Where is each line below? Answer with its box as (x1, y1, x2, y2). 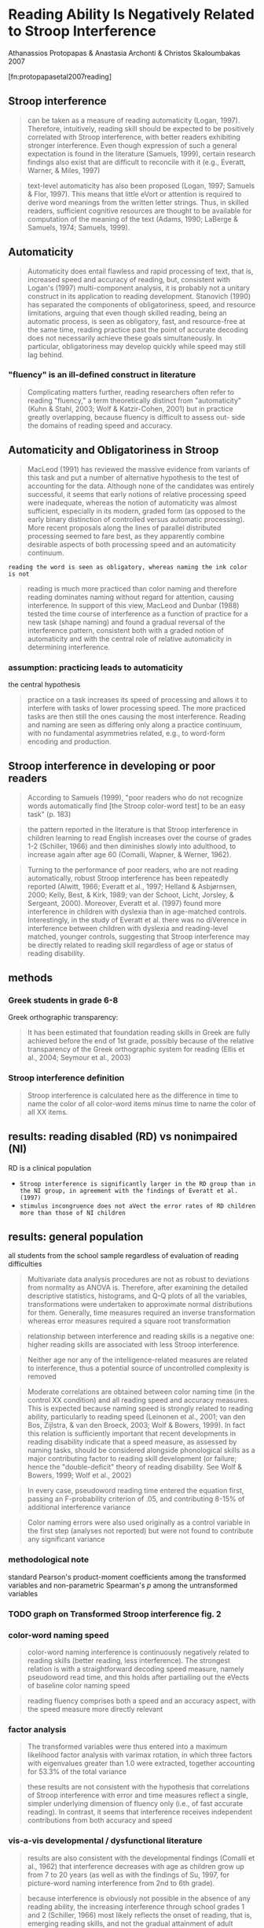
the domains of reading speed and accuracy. (27, 421, 173, 430)
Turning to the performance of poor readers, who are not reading (27, 865, 239, 874)
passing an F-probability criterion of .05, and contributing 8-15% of (27, 1494, 245, 1503)
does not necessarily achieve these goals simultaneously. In (27, 333, 222, 343)
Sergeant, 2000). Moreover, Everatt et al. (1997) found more (27, 898, 222, 907)
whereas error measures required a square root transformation (27, 1316, 231, 1326)
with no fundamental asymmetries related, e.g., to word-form (27, 728, 225, 738)
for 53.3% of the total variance (27, 1767, 127, 1776)
